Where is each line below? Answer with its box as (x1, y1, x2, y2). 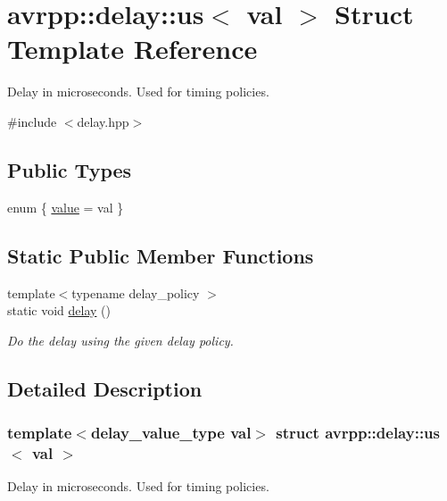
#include (7, 112, 57, 130)
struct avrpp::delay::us (276, 421, 440, 443)
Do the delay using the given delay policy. (7, 330, 234, 349)
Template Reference (7, 30, 258, 67)
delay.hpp (77, 112, 129, 130)
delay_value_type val (90, 421, 252, 443)
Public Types (7, 155, 132, 183)
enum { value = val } (7, 197, 124, 216)
